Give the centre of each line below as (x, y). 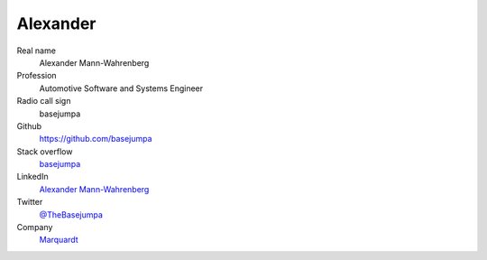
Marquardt (59, 240)
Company (35, 227)
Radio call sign (44, 101)
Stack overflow (45, 151)
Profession (37, 76)
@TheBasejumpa (71, 214)
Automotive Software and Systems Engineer (121, 88)
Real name (36, 51)
